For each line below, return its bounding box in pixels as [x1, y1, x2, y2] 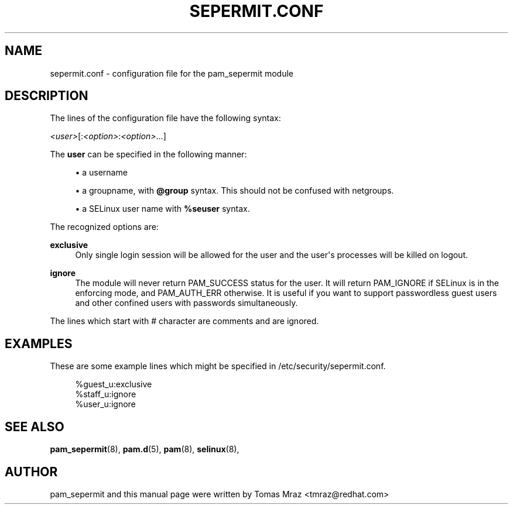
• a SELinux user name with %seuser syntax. [75, 204, 250, 214]
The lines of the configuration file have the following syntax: [50, 113, 281, 123]
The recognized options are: [50, 222, 159, 232]
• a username [75, 167, 128, 178]
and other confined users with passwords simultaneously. [75, 298, 298, 308]
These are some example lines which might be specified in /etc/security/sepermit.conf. [50, 361, 386, 372]
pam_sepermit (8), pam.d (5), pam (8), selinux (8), [50, 444, 240, 455]
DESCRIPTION [5, 88, 88, 104]
